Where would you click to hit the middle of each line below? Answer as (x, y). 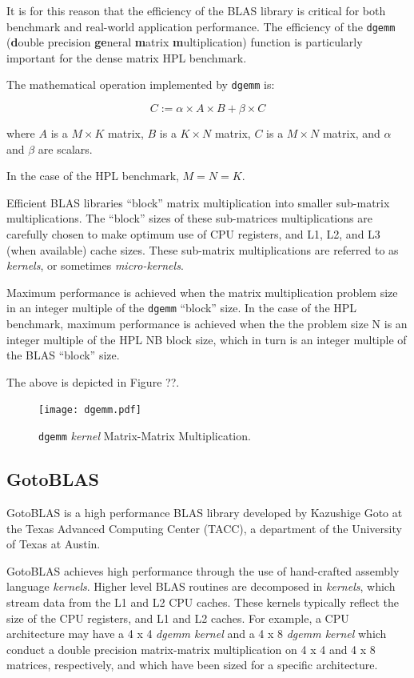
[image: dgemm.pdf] (90, 410)
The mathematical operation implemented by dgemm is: (141, 84)
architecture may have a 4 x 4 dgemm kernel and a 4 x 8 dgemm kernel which (197, 634)
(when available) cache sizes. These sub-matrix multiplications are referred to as (203, 249)
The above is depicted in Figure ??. (93, 381)
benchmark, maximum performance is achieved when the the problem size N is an (207, 324)
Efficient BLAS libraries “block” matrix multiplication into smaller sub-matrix (198, 202)
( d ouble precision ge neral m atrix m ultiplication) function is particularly (185, 42)
